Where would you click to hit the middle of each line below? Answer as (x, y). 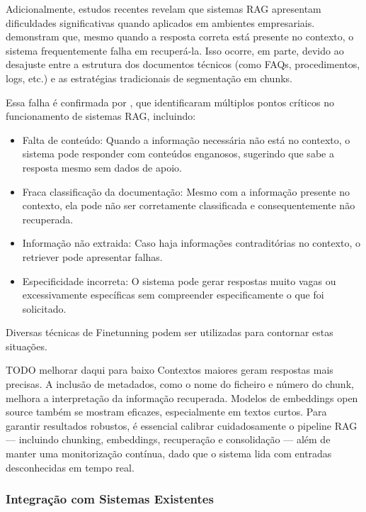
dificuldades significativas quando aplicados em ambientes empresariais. (160, 22)
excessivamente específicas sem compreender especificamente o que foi (173, 295)
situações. (27, 346)
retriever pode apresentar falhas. (92, 256)
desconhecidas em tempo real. (70, 467)
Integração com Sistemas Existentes (110, 499)
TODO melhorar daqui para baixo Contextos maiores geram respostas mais (170, 370)
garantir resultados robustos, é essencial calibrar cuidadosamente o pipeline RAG (182, 425)
